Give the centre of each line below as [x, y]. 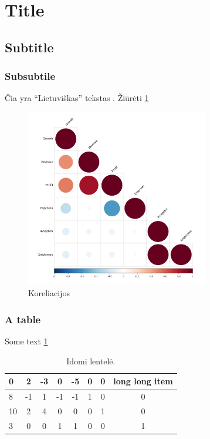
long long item [143, 381]
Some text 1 [26, 341]
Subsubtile [30, 76]
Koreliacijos [49, 293]
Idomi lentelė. [91, 361]
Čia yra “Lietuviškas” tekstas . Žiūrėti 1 [77, 98]
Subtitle [29, 47]
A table [23, 319]
